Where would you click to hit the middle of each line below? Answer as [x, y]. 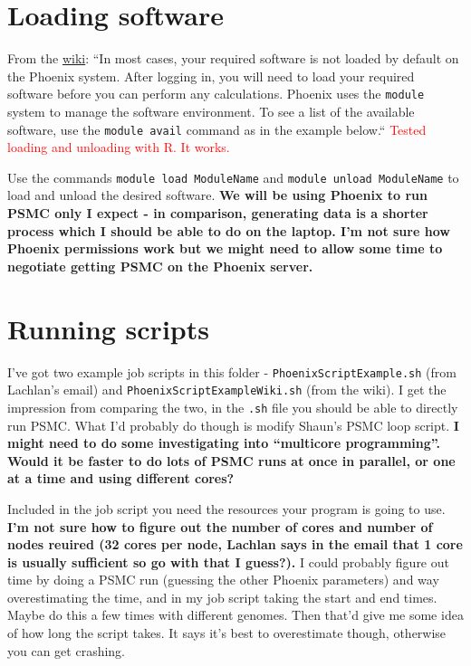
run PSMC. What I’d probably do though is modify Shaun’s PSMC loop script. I [233, 425]
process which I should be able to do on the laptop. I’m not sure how [229, 230]
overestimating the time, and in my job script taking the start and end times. [222, 597]
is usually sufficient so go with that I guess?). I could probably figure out [228, 561]
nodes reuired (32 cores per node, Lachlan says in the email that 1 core [235, 544]
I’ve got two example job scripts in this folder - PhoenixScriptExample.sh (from [232, 371]
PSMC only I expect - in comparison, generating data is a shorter [218, 213]
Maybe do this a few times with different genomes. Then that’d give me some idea [235, 615]
